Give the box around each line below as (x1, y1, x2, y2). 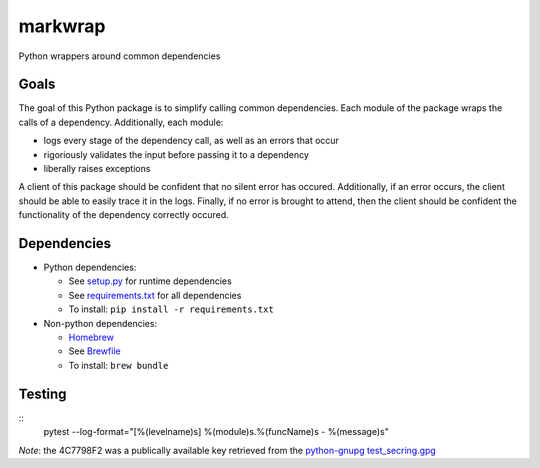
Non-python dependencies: (43, 317, 158, 329)
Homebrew (68, 331, 115, 344)
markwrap (18, 15, 106, 37)
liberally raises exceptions (43, 163, 151, 175)
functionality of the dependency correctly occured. (18, 209, 229, 221)
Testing (18, 385, 67, 402)
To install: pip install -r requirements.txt (68, 303, 274, 315)
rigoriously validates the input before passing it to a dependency (43, 148, 310, 160)
